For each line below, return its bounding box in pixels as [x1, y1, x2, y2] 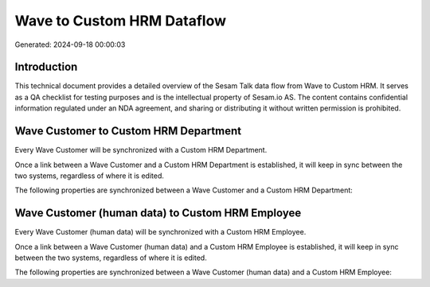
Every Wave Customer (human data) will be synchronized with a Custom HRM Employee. [14, 227, 307, 237]
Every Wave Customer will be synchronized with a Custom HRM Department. [14, 145, 268, 155]
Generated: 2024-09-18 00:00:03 [14, 40, 126, 49]
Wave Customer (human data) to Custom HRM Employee [14, 207, 302, 220]
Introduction [14, 60, 78, 74]
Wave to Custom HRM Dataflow [14, 12, 227, 29]
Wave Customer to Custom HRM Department [14, 124, 242, 138]
